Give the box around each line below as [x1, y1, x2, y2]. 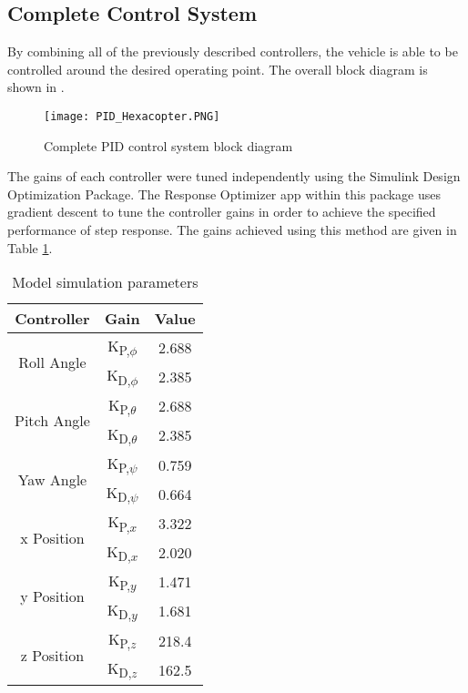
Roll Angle [18, 351, 86, 372]
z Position [20, 644, 85, 666]
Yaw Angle [17, 468, 87, 490]
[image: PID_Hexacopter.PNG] [44, 109, 220, 123]
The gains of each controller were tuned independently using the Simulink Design [7, 167, 461, 186]
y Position [20, 586, 85, 607]
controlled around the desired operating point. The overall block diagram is [7, 59, 428, 78]
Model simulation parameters [12, 271, 198, 293]
